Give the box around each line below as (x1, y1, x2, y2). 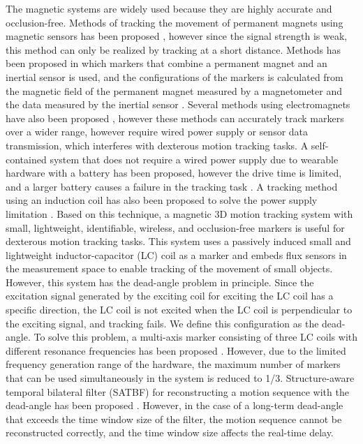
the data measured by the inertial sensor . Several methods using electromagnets (6, 97, 350, 112)
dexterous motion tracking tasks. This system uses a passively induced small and (6, 234, 351, 249)
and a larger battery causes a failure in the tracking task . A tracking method (6, 179, 338, 193)
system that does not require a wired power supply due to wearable (50, 151, 339, 166)
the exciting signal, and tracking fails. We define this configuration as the (6, 316, 319, 330)
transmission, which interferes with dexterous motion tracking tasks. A (6, 138, 309, 152)
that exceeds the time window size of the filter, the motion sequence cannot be (6, 411, 342, 426)
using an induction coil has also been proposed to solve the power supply (6, 193, 318, 207)
